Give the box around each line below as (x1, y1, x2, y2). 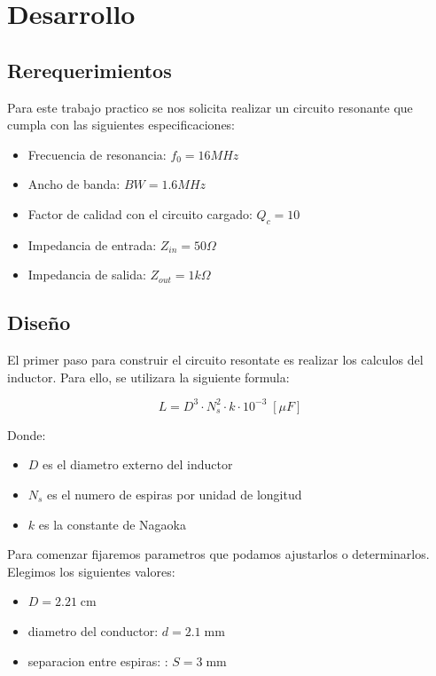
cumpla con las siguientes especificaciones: (7, 115, 236, 134)
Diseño (7, 309, 71, 336)
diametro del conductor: (27, 621, 159, 640)
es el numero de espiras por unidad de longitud (47, 485, 302, 504)
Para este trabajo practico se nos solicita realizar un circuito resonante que (7, 98, 413, 116)
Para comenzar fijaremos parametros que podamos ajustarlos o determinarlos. (7, 545, 430, 563)
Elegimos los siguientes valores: (7, 562, 175, 580)
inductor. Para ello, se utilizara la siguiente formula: (7, 367, 290, 386)
